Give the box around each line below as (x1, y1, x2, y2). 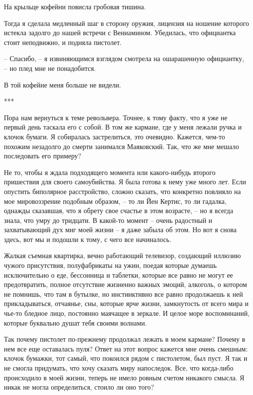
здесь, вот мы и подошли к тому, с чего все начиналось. (4, 234, 172, 244)
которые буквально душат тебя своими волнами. (4, 317, 147, 328)
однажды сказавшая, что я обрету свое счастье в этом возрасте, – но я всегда (4, 205, 234, 216)
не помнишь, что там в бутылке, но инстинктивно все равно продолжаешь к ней (4, 288, 243, 299)
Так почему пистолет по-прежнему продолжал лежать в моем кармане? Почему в (4, 334, 245, 344)
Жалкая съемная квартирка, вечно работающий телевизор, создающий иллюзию (4, 250, 241, 261)
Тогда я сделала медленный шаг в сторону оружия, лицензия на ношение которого (4, 18, 249, 28)
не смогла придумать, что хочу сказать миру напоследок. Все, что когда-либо (4, 363, 234, 373)
